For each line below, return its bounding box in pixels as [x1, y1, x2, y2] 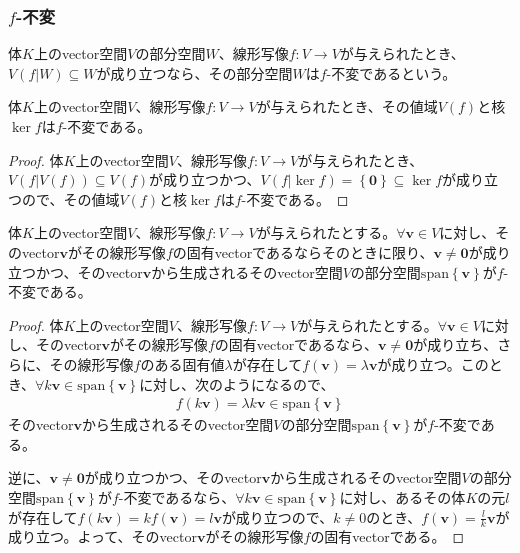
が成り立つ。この [377, 353, 489, 374]
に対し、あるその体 [339, 486, 466, 507]
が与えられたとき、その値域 [256, 96, 438, 117]
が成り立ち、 [413, 334, 498, 355]
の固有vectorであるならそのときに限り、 [172, 241, 434, 262]
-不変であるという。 [326, 62, 457, 83]
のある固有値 [140, 353, 225, 374]
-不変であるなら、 [118, 486, 236, 507]
